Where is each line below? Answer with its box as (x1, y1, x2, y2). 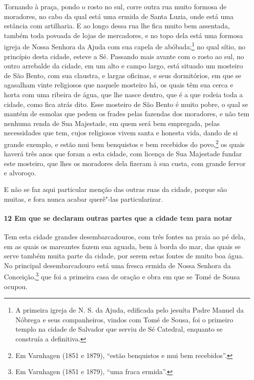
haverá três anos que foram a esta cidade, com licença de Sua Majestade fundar (4, 148, 242, 159)
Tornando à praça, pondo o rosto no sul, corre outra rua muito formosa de (4, 1, 227, 11)
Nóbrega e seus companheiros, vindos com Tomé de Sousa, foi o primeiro (15, 314, 233, 324)
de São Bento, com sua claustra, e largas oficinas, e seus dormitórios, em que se (4, 70, 241, 80)
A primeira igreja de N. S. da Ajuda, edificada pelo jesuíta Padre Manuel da (15, 305, 244, 315)
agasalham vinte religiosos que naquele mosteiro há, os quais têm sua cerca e (4, 80, 233, 90)
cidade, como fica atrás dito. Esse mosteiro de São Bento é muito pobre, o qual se (4, 99, 248, 109)
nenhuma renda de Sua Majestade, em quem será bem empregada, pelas (4, 118, 220, 128)
